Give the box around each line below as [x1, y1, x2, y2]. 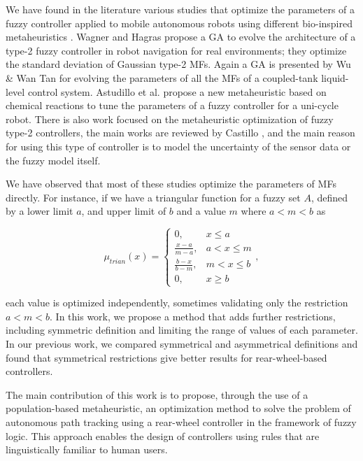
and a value [176, 204, 226, 218]
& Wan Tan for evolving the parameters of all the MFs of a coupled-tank [6, 70, 318, 85]
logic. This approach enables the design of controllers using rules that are [6, 428, 320, 443]
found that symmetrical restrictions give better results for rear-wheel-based [6, 350, 327, 364]
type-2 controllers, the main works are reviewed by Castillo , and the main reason [6, 125, 355, 140]
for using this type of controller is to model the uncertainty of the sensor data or [6, 139, 351, 153]
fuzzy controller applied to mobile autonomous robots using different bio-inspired [6, 15, 353, 30]
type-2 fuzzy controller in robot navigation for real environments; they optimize [6, 43, 347, 57]
